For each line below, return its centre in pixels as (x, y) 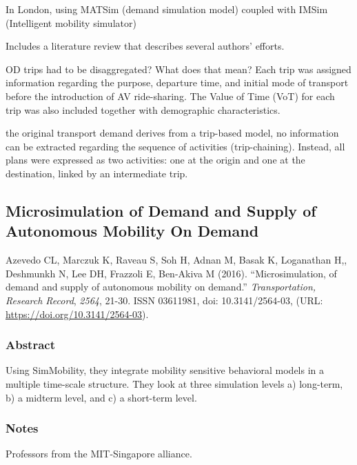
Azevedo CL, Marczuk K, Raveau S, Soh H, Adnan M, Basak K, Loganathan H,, (176, 260)
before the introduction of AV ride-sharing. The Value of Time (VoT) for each (170, 96)
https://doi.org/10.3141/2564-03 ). (77, 314)
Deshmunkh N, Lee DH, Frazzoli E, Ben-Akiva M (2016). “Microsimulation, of (171, 273)
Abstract (30, 345)
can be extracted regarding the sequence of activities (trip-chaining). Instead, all (175, 146)
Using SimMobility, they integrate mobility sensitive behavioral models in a (165, 370)
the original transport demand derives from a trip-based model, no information (172, 133)
